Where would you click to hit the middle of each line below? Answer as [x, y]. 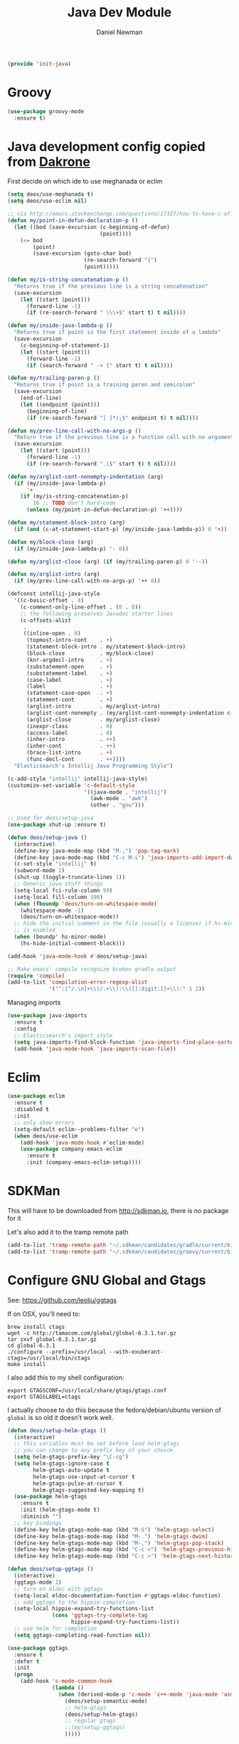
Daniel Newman [119, 32]
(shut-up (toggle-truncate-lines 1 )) [70, 877]
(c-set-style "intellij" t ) [55, 864]
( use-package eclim [36, 1096]
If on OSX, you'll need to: [44, 1313]
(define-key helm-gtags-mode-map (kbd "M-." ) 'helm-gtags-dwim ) [111, 1536]
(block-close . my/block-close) [90, 653]
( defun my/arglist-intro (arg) [54, 574]
